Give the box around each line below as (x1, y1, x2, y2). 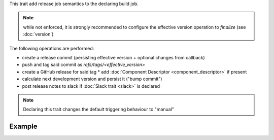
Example (9, 122, 38, 131)
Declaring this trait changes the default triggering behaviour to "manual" (23, 107, 175, 113)
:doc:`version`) (23, 31, 54, 38)
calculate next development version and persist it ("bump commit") (22, 76, 162, 82)
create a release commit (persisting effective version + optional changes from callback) (22, 54, 205, 60)
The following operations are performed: (9, 45, 94, 51)
